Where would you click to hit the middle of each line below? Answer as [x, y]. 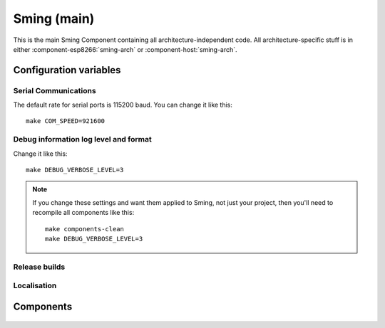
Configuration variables [67, 70]
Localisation [35, 286]
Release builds [39, 267]
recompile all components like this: [83, 213]
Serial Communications [55, 90]
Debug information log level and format [83, 139]
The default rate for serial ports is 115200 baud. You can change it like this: [123, 105]
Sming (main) [54, 18]
